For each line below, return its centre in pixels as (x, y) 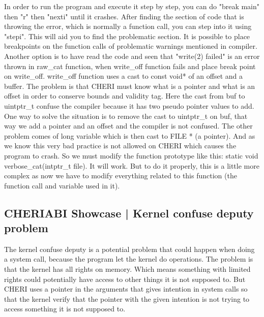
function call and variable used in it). (62, 185)
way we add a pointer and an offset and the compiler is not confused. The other (128, 126)
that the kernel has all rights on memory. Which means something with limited (127, 269)
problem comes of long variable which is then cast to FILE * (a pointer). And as (130, 135)
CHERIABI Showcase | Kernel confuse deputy (129, 213)
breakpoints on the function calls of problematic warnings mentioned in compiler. (131, 46)
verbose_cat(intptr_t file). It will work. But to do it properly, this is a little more (132, 165)
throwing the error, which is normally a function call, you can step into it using (128, 26)
